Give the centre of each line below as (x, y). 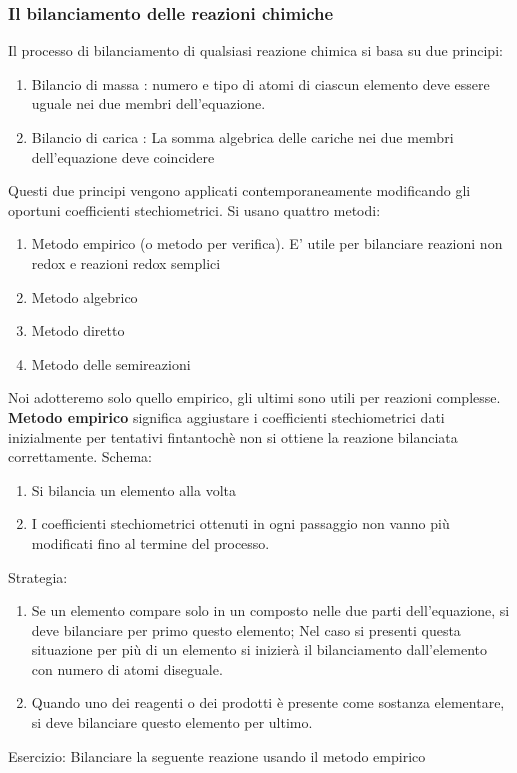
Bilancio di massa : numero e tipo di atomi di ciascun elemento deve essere (260, 83)
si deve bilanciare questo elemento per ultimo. (172, 722)
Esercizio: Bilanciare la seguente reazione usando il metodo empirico (217, 755)
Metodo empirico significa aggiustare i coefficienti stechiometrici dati (226, 416)
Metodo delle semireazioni (111, 363)
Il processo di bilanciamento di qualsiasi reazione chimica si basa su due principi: (255, 50)
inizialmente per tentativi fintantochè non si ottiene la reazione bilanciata (233, 436)
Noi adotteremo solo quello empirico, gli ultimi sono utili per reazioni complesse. (254, 397)
